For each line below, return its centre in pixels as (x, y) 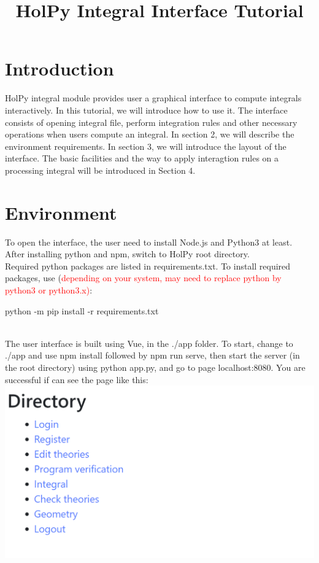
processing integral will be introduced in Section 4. (100, 170)
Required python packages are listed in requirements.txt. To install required (148, 266)
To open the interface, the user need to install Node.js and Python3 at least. (149, 242)
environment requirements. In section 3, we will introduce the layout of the (146, 146)
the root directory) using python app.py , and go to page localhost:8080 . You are (155, 367)
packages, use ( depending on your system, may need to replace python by (143, 278)
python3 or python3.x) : (49, 289)
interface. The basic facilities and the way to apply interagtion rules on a (142, 158)
